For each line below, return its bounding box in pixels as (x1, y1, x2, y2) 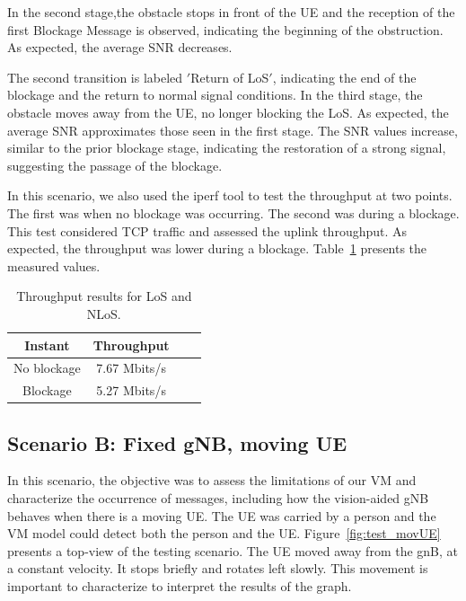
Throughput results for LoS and (16, 287, 192, 305)
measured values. (7, 256, 101, 275)
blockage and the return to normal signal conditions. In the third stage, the (7, 85, 423, 104)
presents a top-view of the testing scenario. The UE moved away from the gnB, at (7, 541, 459, 560)
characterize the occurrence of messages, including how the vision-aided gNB (7, 489, 429, 508)
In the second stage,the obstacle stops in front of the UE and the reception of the (7, 3, 455, 21)
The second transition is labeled (7, 67, 183, 86)
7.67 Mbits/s (96, 358, 166, 377)
